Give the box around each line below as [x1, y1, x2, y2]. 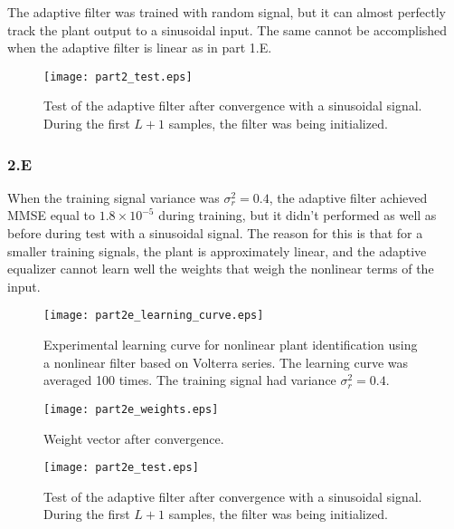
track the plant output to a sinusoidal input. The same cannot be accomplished [7, 20, 448, 39]
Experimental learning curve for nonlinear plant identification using [43, 335, 418, 354]
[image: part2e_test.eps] [43, 461, 199, 475]
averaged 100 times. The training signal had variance [43, 370, 336, 390]
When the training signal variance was [7, 188, 220, 207]
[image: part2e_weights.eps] [43, 402, 219, 416]
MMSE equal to [7, 206, 96, 225]
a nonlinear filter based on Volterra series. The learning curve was [43, 352, 409, 371]
